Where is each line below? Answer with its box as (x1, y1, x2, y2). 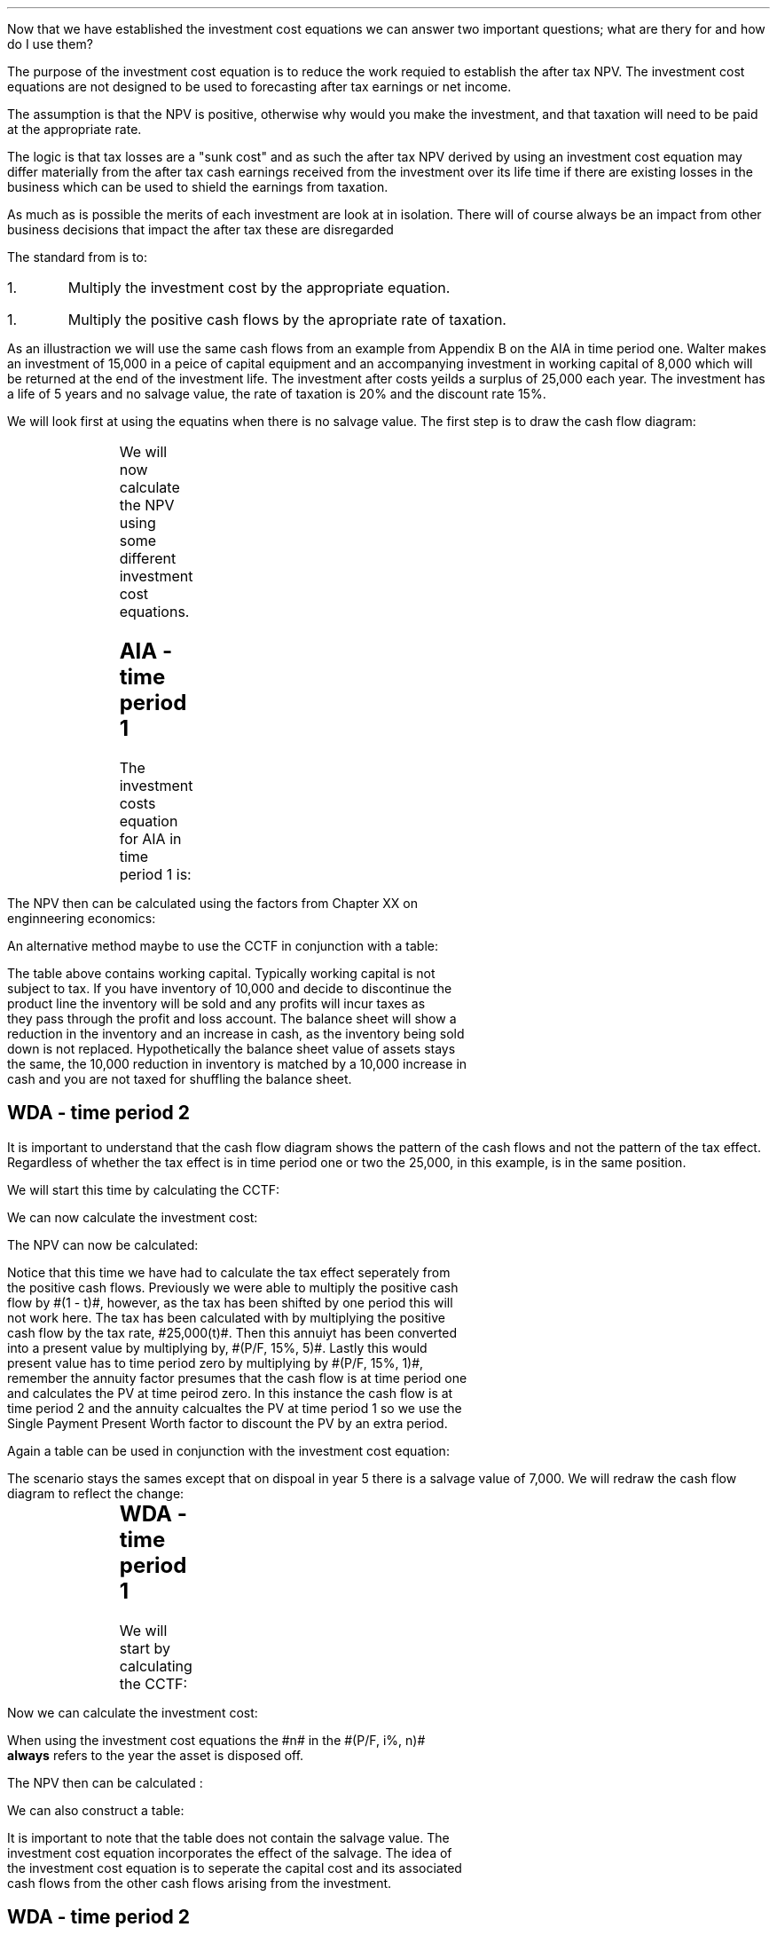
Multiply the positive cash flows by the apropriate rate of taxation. (67, 311, 506, 328)
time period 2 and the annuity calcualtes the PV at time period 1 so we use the (7, 1400, 462, 1416)
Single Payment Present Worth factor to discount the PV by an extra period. (7, 1415, 448, 1431)
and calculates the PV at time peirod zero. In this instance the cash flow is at (7, 1385, 453, 1401)
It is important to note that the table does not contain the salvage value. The (7, 1829, 450, 1845)
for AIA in (119, 829, 182, 848)
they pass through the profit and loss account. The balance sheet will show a (7, 1010, 457, 1026)
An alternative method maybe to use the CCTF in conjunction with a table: (7, 937, 439, 953)
